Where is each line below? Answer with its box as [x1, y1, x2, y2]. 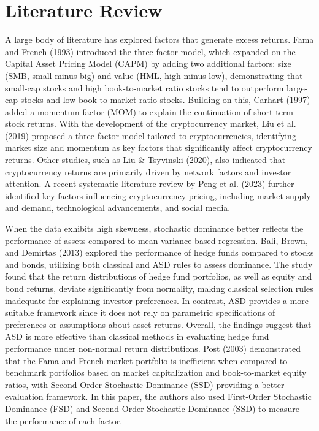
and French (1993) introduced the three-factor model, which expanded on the [5, 45, 296, 58]
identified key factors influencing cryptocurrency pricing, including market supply [5, 189, 311, 202]
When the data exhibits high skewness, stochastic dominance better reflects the [5, 222, 304, 235]
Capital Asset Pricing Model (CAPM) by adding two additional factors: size [5, 57, 291, 70]
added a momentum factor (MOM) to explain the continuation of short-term [5, 105, 293, 118]
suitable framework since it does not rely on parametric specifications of [5, 306, 275, 319]
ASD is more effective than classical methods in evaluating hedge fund [5, 330, 269, 343]
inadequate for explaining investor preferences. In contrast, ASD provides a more [5, 294, 309, 307]
